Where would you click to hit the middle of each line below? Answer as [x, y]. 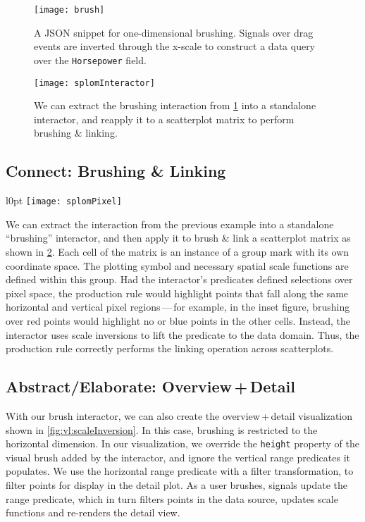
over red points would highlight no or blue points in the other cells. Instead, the [178, 320]
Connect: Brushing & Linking [116, 171]
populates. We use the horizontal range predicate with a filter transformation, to [180, 471]
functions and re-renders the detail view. [93, 512]
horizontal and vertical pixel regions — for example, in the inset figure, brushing [178, 307]
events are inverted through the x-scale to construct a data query [175, 46]
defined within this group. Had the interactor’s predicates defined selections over [179, 279]
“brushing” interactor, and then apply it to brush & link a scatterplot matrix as [178, 238]
